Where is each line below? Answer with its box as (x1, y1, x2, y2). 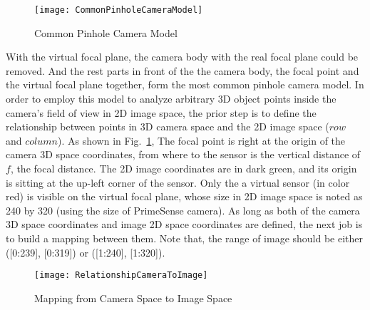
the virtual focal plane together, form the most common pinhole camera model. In (6, 77, 364, 92)
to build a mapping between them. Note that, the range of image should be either (6, 230, 364, 245)
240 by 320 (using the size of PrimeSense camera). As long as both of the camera (6, 202, 360, 217)
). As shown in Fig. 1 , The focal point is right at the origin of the (58, 133, 346, 148)
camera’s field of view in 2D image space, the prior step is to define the (6, 105, 317, 120)
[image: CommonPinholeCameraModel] (34, 5, 203, 15)
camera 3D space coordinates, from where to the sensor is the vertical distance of (6, 147, 361, 162)
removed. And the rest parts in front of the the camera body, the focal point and (6, 63, 359, 78)
